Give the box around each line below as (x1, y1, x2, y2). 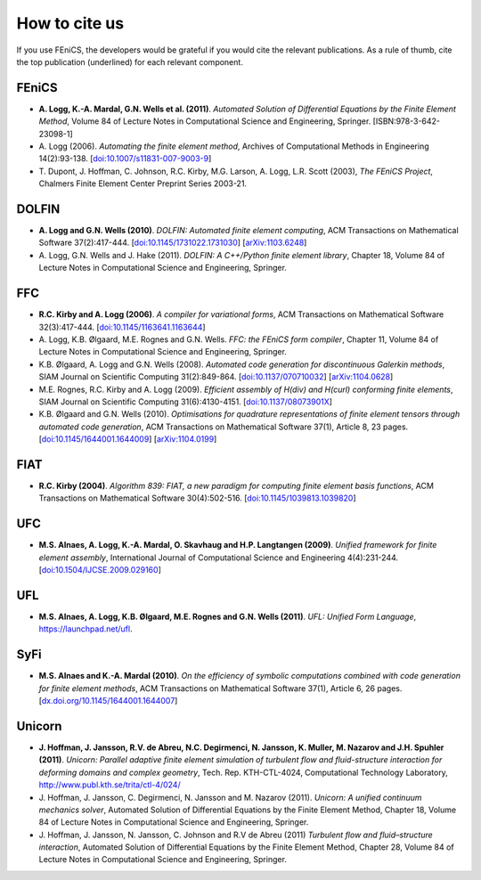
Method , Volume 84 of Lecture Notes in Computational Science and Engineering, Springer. (38, 116, 371, 126)
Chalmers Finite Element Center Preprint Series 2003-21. (38, 178, 248, 189)
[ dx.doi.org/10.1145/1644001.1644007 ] (38, 696, 178, 706)
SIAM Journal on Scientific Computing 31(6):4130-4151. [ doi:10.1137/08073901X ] (38, 396, 333, 407)
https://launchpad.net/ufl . (38, 623, 133, 634)
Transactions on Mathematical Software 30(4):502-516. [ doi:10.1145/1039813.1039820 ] (38, 493, 356, 503)
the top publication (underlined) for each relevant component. (16, 56, 244, 67)
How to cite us (16, 13, 125, 33)
